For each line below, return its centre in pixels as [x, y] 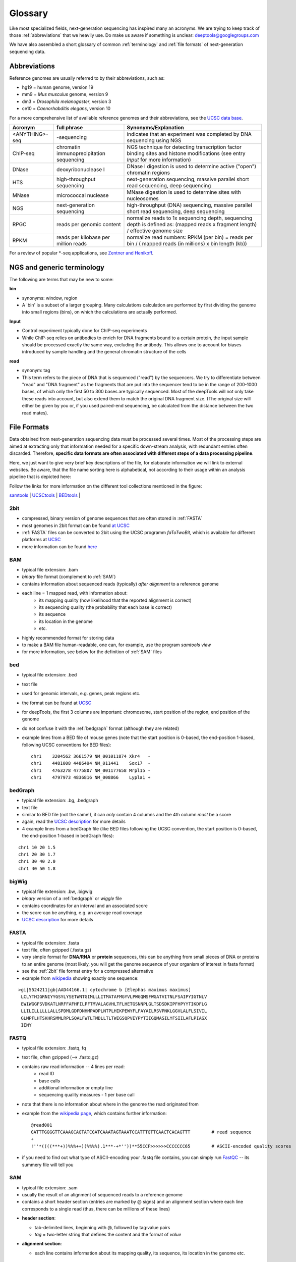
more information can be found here [60, 546]
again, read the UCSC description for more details [74, 822]
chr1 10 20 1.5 [37, 847]
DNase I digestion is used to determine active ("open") [192, 166]
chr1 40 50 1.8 [37, 869]
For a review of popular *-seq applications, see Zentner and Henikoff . [81, 253]
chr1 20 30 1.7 [37, 854]
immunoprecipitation [81, 153]
